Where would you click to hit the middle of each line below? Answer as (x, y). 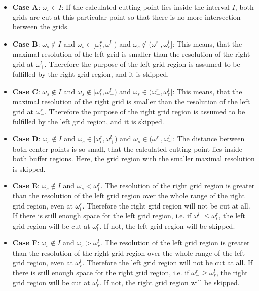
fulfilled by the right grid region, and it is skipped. (91, 74)
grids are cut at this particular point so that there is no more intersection (126, 16)
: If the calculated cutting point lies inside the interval (146, 7)
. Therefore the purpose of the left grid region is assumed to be (142, 64)
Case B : (26, 43)
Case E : (26, 185)
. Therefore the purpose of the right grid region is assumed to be (145, 111)
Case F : (26, 243)
